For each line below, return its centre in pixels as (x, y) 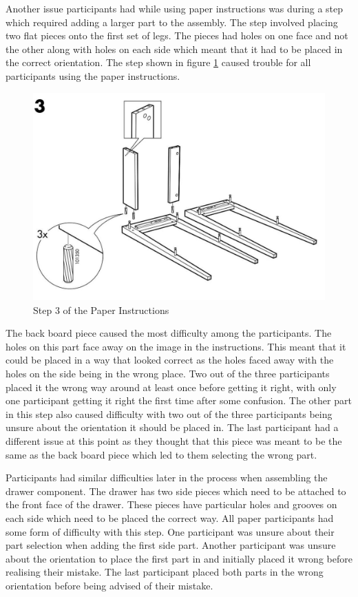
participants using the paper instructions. (93, 75)
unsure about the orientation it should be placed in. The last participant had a (172, 427)
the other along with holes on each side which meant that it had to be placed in (174, 49)
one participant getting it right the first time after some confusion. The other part (179, 400)
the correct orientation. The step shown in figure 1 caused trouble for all (158, 62)
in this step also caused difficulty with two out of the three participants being (169, 413)
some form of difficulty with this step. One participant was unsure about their (170, 531)
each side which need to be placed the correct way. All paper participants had (170, 517)
